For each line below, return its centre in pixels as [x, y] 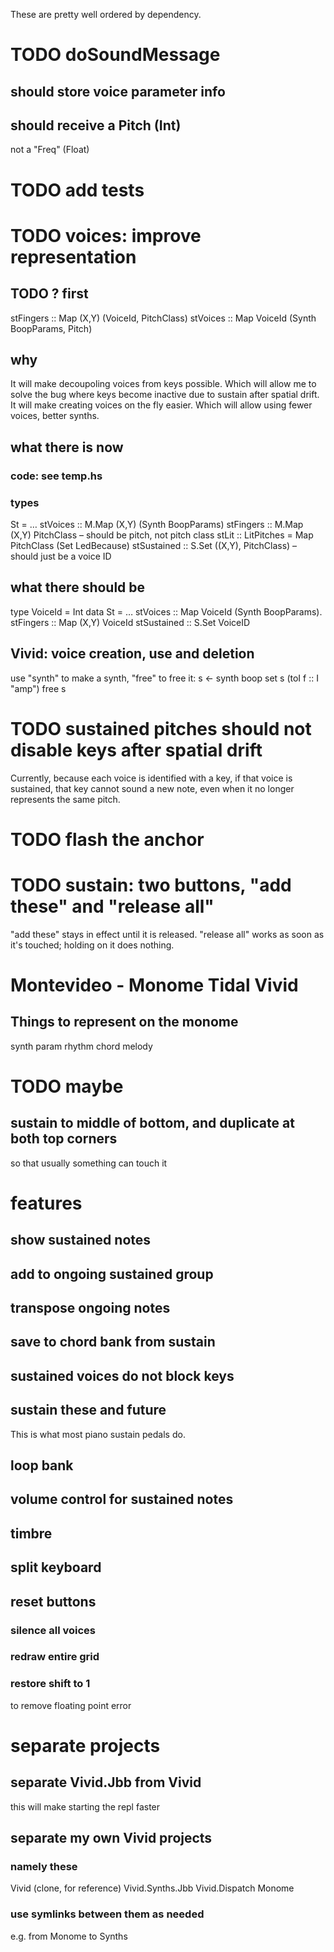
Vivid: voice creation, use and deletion [132, 654]
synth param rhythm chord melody [81, 1046]
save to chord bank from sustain [113, 1342]
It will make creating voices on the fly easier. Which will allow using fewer [161, 405]
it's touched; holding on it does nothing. [92, 945]
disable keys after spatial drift [136, 750]
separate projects [85, 1745]
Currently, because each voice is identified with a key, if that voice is [151, 778]
